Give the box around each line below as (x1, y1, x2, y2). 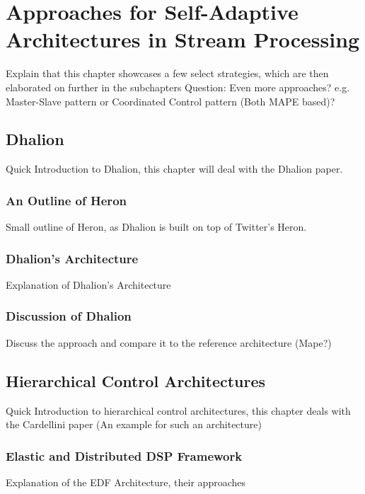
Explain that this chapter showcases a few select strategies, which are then (6, 66, 329, 81)
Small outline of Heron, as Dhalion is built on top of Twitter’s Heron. (6, 219, 307, 234)
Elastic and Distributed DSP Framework (6, 447, 243, 464)
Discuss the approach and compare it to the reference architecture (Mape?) (6, 335, 332, 350)
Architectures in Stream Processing (6, 25, 360, 54)
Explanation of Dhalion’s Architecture (6, 277, 171, 292)
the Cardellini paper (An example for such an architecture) (6, 417, 262, 432)
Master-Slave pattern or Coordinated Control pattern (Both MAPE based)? (6, 93, 335, 108)
